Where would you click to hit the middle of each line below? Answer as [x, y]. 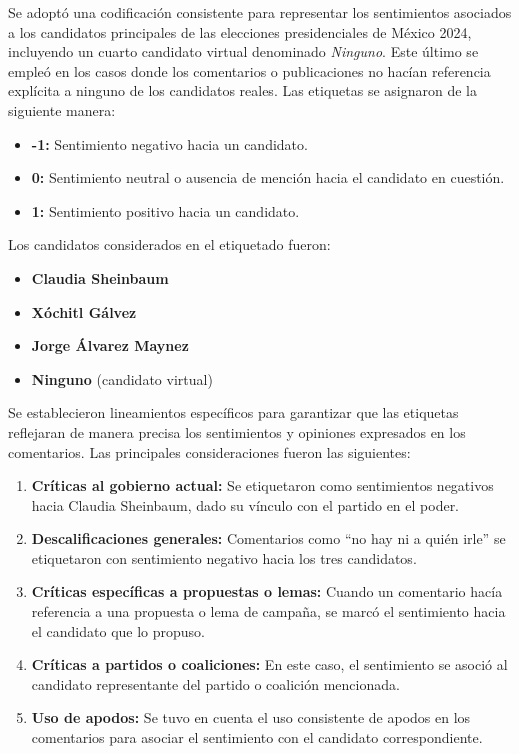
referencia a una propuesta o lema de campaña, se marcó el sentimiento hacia [268, 611]
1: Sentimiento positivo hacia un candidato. [165, 210]
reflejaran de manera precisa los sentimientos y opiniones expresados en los [237, 431]
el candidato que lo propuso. [118, 630]
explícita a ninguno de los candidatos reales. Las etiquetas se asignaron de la [243, 90]
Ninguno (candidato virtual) [122, 378]
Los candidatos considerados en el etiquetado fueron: [169, 244]
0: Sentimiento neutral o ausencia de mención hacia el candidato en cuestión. [268, 177]
